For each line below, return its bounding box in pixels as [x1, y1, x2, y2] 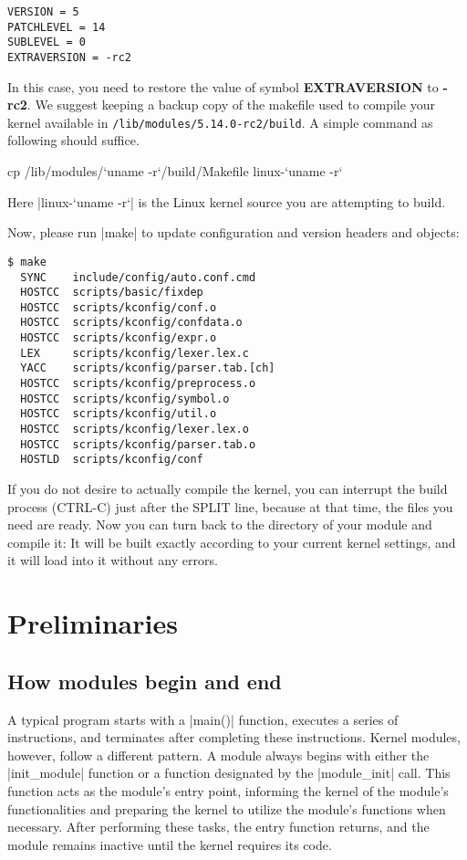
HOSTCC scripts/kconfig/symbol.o [20, 392, 230, 405]
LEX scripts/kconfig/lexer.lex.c [20, 346, 249, 360]
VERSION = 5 [7, 5, 79, 18]
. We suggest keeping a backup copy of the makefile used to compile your [26, 95, 435, 114]
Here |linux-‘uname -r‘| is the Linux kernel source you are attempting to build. [7, 192, 446, 211]
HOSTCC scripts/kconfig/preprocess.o [20, 377, 256, 391]
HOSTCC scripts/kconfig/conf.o [20, 300, 217, 314]
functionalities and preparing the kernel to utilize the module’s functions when [7, 799, 446, 818]
